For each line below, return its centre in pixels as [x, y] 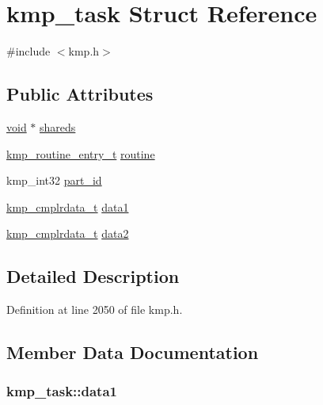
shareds [58, 126]
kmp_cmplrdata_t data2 [68, 233]
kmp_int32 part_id [54, 180]
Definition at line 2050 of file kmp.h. [95, 309]
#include [28, 51]
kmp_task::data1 [62, 391]
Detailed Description [93, 276]
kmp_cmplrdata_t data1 [68, 206]
